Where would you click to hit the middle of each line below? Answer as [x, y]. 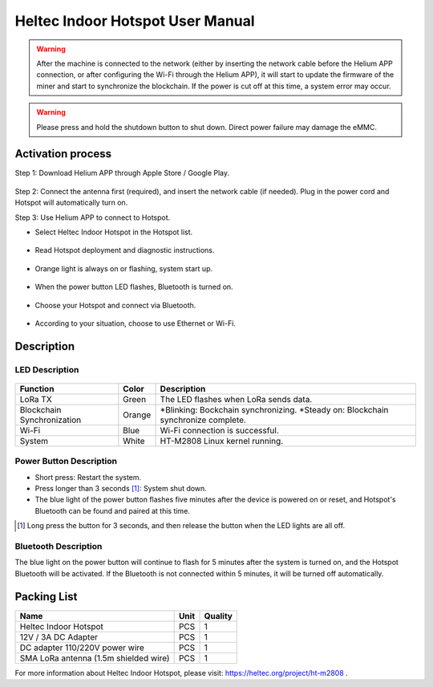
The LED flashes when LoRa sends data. [236, 399]
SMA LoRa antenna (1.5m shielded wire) [95, 658]
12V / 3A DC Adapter [59, 636]
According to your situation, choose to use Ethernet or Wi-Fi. [136, 323]
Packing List [46, 597]
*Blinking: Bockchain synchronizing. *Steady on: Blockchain [274, 409]
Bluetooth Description [59, 546]
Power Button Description [66, 461]
